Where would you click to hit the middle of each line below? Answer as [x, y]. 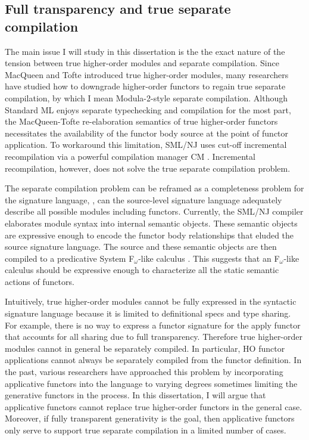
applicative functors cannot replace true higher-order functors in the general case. [154, 406]
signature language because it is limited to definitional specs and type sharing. [148, 313]
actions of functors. [40, 281]
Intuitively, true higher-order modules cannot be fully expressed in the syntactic [151, 301]
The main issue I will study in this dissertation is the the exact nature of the [145, 51]
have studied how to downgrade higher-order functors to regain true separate [145, 86]
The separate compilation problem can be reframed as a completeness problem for [154, 188]
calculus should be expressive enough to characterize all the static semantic [142, 270]
